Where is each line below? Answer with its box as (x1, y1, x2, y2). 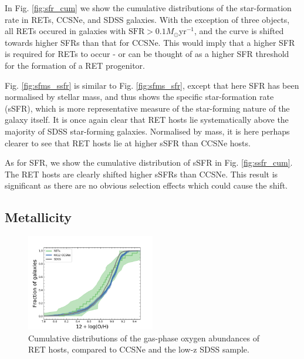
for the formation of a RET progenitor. (5, 59, 145, 71)
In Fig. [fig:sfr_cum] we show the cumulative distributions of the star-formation (5, 2, 292, 14)
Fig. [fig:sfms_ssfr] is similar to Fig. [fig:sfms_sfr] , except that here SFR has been (5, 79, 299, 91)
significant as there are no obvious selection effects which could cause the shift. (5, 179, 288, 192)
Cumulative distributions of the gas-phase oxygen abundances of (28, 331, 260, 344)
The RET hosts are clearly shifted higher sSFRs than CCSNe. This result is (5, 167, 278, 180)
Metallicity (5, 208, 72, 226)
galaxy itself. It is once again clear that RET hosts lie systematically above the (5, 113, 289, 126)
